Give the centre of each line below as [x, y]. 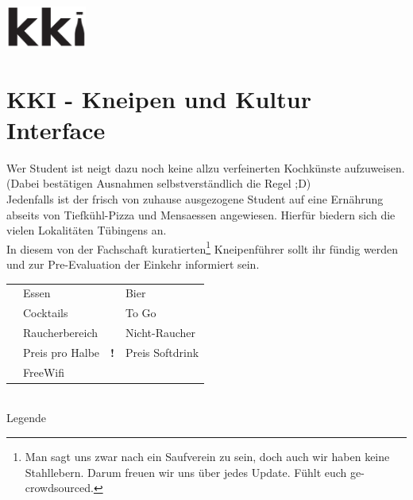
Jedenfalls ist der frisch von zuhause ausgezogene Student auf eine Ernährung [195, 198]
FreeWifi [44, 372]
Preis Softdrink [162, 352]
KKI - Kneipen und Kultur [159, 98]
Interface [56, 129]
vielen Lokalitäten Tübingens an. [87, 230]
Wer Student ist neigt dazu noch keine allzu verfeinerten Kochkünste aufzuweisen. [206, 167]
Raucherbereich [60, 332]
